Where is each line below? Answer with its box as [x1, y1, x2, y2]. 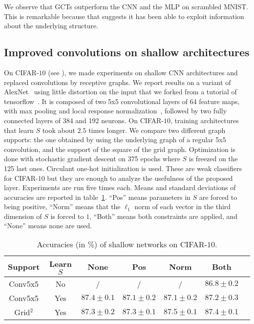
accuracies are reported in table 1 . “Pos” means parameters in [4, 192, 190, 202]
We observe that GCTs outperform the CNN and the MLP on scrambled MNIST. [4, 1, 249, 11]
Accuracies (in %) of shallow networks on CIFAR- [37, 238, 207, 250]
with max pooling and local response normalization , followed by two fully [4, 106, 227, 116]
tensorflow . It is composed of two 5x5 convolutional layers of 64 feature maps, [4, 96, 240, 106]
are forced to [199, 192, 237, 202]
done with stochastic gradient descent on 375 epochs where [4, 153, 180, 164]
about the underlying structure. [4, 21, 99, 31]
